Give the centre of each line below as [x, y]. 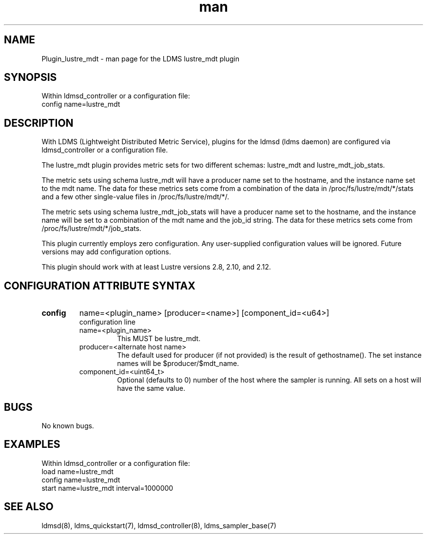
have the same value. [151, 388]
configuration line [107, 322]
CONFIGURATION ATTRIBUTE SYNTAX [100, 286]
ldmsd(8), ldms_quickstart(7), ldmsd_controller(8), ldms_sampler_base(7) [159, 525]
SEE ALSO [29, 507]
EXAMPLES [32, 444]
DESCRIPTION [39, 123]
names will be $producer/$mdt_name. [178, 364]
